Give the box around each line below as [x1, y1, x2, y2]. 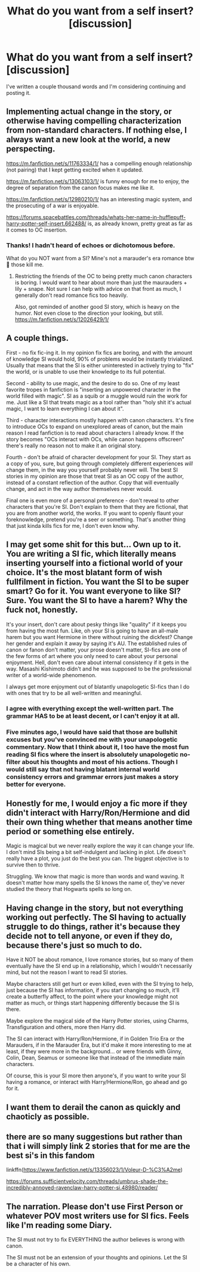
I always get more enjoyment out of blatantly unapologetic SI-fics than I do [6, 683, 190, 690]
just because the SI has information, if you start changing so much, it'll [6, 987, 180, 994]
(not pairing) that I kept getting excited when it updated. [6, 166, 143, 173]
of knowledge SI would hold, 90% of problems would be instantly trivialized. [6, 355, 194, 362]
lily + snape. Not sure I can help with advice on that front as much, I [14, 285, 181, 293]
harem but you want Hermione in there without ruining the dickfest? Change [6, 633, 193, 640]
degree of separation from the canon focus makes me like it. [6, 184, 155, 191]
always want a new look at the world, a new [6, 134, 171, 145]
